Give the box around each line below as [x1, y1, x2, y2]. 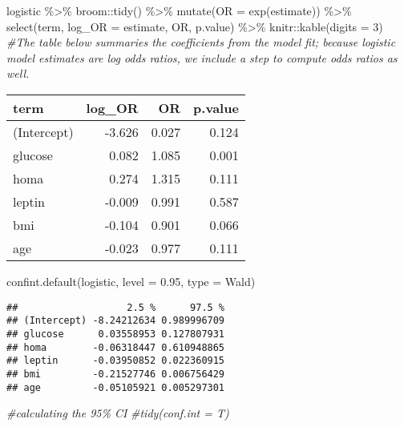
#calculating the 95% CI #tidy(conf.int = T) [6, 405, 229, 421]
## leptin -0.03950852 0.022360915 [6, 355, 225, 367]
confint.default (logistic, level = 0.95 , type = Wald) [6, 272, 256, 289]
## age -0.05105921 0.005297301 [6, 381, 225, 393]
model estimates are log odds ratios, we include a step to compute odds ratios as [6, 49, 398, 66]
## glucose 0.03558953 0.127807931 [6, 328, 225, 340]
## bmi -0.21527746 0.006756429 [6, 368, 225, 380]
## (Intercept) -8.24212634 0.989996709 [6, 315, 225, 327]
